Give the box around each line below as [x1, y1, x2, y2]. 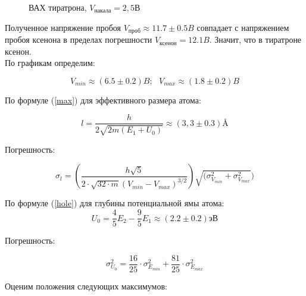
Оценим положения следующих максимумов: [5, 279, 167, 292]
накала [94, 8, 111, 14]
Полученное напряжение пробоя [5, 21, 121, 33]
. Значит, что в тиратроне [209, 33, 302, 46]
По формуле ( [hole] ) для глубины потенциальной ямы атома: [5, 197, 224, 209]
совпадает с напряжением [196, 21, 289, 33]
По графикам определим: [5, 56, 95, 69]
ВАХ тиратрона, [29, 1, 87, 13]
